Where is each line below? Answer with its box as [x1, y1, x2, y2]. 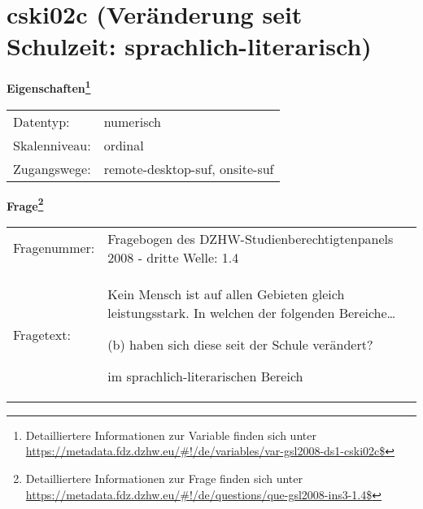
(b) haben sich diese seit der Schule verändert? [107, 334, 373, 354]
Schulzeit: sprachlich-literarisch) [7, 29, 372, 63]
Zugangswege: [13, 159, 91, 178]
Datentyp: [13, 111, 70, 131]
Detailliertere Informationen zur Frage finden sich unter [25, 470, 303, 486]
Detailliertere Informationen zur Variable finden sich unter [25, 426, 316, 443]
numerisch [103, 111, 161, 131]
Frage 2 [7, 194, 44, 214]
